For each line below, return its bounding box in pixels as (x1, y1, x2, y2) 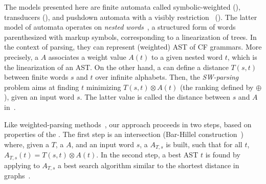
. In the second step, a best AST (96, 149, 198, 160)
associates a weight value (48, 51, 126, 62)
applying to (4, 159, 40, 170)
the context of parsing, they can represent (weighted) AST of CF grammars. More (4, 41, 262, 52)
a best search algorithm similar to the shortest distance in (57, 159, 239, 170)
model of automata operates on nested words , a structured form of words (4, 21, 236, 32)
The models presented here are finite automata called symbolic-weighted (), (4, 2, 240, 12)
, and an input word (71, 139, 135, 149)
